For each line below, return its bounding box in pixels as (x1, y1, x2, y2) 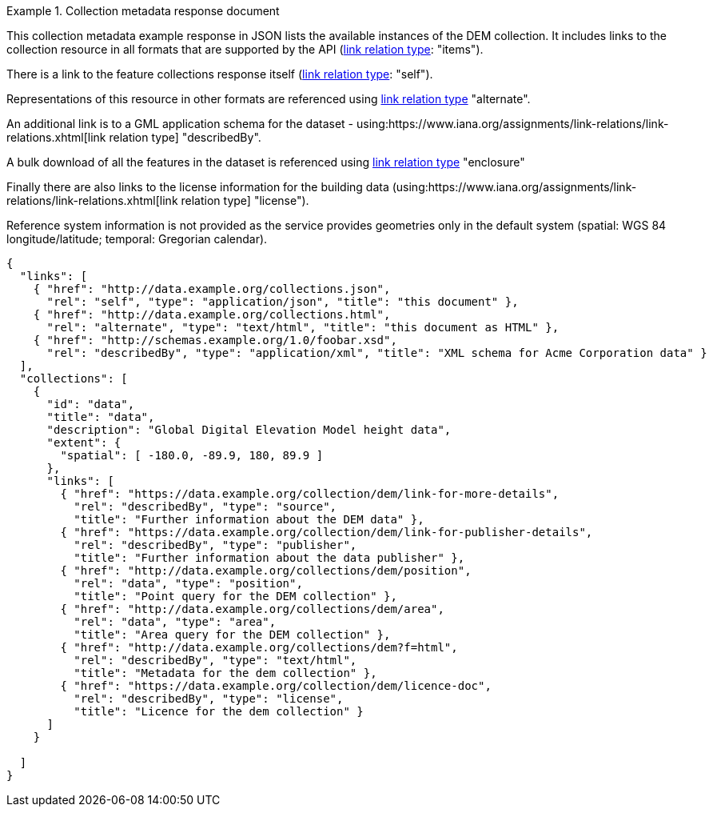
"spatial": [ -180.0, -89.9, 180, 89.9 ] (60, 449, 324, 462)
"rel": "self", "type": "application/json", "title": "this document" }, (46, 295, 519, 308)
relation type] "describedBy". (109, 130, 261, 144)
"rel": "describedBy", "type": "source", (74, 500, 337, 513)
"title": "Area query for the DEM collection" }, (74, 628, 391, 641)
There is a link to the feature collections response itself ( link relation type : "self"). (6, 67, 433, 81)
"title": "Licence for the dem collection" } (74, 705, 364, 718)
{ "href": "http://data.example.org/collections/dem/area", (60, 603, 444, 615)
